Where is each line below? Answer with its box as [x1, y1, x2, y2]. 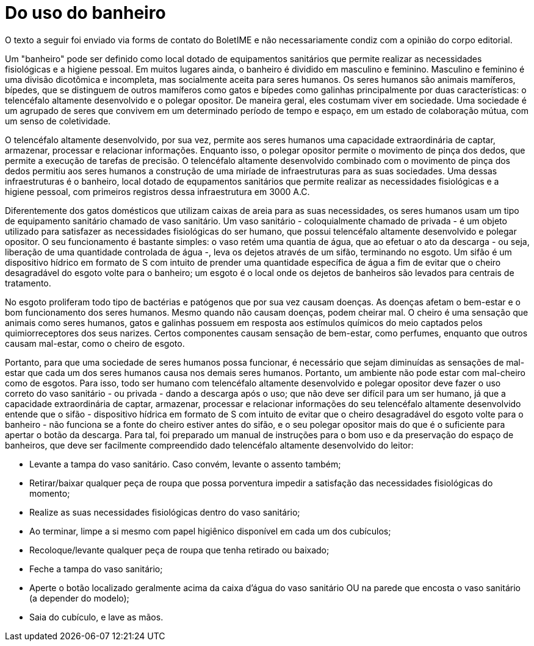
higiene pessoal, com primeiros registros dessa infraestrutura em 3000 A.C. [5, 186, 310, 197]
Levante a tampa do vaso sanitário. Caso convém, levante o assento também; [29, 458, 341, 469]
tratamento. [5, 277, 51, 288]
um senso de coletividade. [5, 115, 111, 126]
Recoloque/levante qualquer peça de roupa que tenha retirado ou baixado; [29, 544, 330, 555]
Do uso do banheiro [5, 2, 166, 23]
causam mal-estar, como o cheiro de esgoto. [5, 338, 185, 349]
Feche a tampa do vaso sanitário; [29, 563, 163, 574]
